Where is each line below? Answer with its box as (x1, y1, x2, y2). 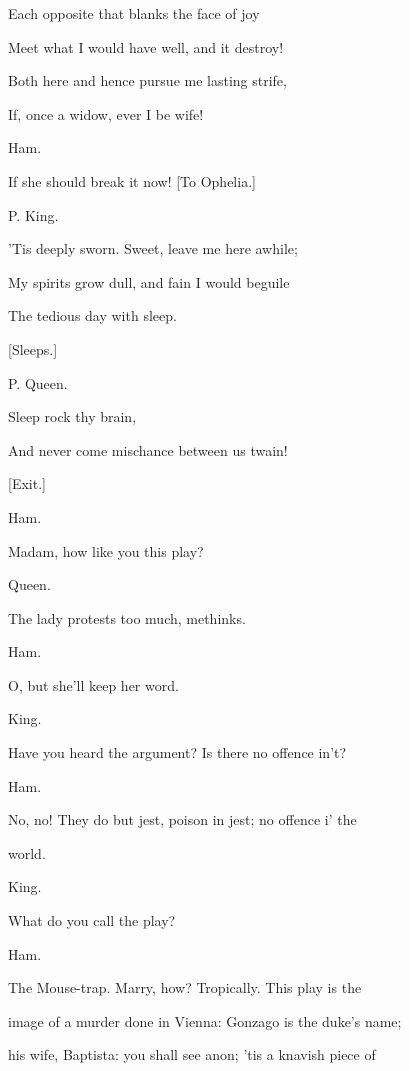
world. (8, 842, 46, 863)
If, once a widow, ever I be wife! (8, 103, 204, 124)
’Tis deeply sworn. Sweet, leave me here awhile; (8, 238, 298, 259)
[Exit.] (8, 473, 46, 494)
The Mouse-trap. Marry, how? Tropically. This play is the (8, 977, 362, 998)
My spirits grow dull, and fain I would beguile (8, 271, 290, 292)
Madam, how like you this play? (8, 540, 204, 561)
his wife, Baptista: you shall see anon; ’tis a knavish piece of (8, 1044, 376, 1065)
